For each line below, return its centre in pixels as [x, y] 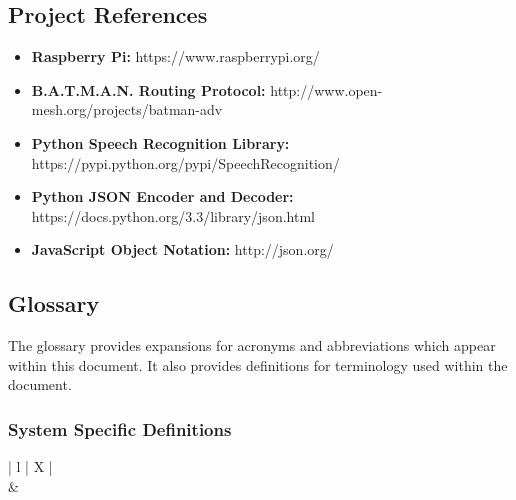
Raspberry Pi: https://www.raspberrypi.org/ [175, 56]
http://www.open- [326, 89]
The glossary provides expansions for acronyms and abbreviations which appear [252, 345]
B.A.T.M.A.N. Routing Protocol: [148, 89]
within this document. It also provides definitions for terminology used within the [258, 364]
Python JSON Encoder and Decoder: [162, 196]
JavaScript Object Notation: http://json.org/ [182, 249]
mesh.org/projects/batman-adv [127, 109]
